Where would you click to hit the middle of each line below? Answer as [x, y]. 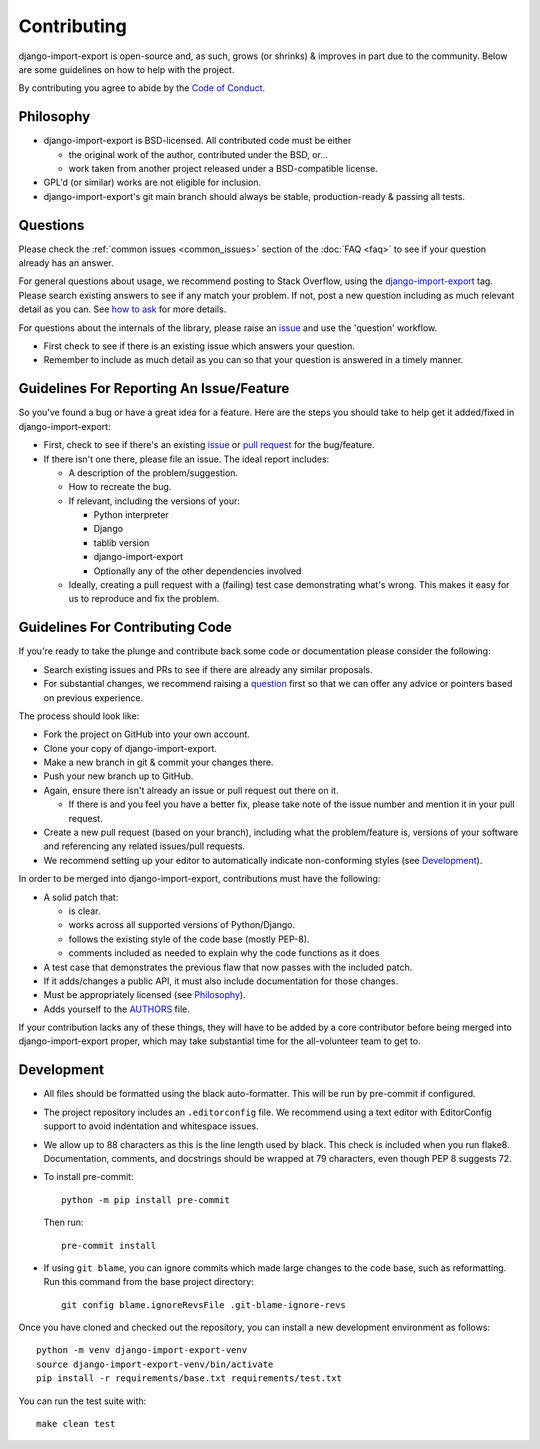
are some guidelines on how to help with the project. [126, 69]
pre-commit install [109, 1245]
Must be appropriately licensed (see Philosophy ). [144, 995]
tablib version [121, 542]
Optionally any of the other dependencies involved [197, 571]
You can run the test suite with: [82, 1401]
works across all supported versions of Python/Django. [182, 925]
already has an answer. [66, 263]
